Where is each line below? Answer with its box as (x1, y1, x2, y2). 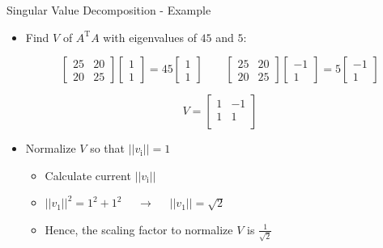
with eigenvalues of (103, 28, 197, 45)
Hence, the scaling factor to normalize (45, 221, 233, 237)
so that (90, 140, 126, 157)
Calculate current (45, 166, 131, 183)
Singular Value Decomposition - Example (6, 2, 211, 18)
